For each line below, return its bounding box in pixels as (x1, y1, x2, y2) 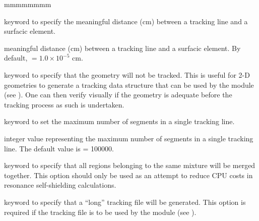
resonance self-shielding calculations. (4, 180, 116, 190)
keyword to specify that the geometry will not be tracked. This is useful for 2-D (4, 69, 250, 80)
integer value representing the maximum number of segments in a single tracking (4, 133, 253, 143)
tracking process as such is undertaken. (4, 99, 124, 109)
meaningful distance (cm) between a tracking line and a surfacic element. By (4, 42, 241, 53)
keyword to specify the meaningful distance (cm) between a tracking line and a (4, 16, 248, 26)
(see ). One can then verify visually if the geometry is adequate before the (4, 89, 232, 100)
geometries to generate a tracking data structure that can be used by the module (4, 79, 254, 90)
